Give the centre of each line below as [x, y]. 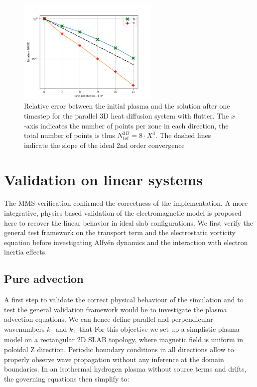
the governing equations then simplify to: [67, 378]
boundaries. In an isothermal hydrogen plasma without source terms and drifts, [125, 369]
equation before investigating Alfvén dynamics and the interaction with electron [126, 242]
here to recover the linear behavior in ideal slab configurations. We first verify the [128, 222]
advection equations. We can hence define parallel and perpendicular [109, 319]
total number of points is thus [69, 135]
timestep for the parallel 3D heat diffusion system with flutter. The [127, 115]
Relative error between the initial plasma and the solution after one [127, 106]
